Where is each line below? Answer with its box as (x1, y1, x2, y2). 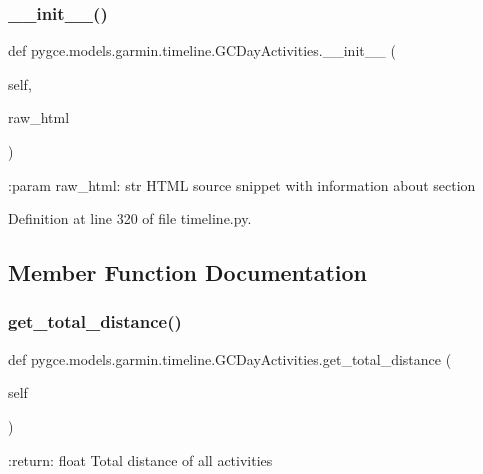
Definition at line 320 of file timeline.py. (8, 208, 252, 229)
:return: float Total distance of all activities (8, 449, 273, 470)
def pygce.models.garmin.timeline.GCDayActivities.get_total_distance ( (8, 348, 452, 369)
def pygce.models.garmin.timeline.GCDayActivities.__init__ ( (8, 40, 396, 61)
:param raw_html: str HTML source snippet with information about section (8, 174, 476, 195)
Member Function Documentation (8, 257, 368, 288)
